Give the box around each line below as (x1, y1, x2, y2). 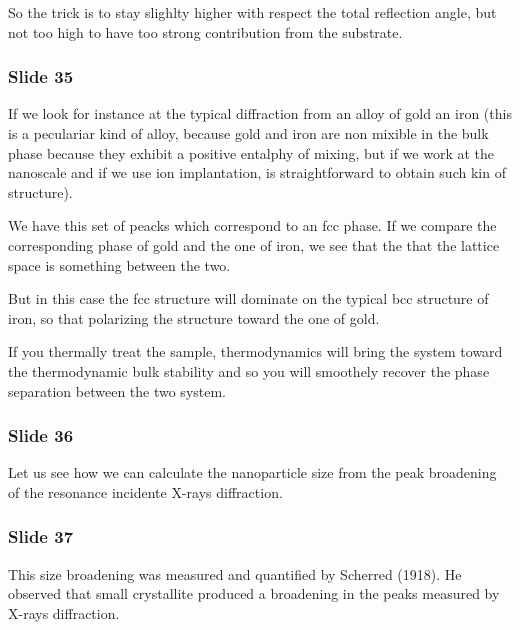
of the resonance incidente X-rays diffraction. (8, 481, 283, 502)
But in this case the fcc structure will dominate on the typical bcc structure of (8, 288, 489, 309)
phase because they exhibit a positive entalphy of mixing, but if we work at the (8, 142, 494, 163)
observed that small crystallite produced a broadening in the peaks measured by (8, 583, 500, 604)
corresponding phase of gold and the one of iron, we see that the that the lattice (8, 234, 500, 255)
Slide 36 (8, 423, 74, 448)
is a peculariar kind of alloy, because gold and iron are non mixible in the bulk (8, 123, 489, 143)
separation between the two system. (8, 380, 227, 401)
